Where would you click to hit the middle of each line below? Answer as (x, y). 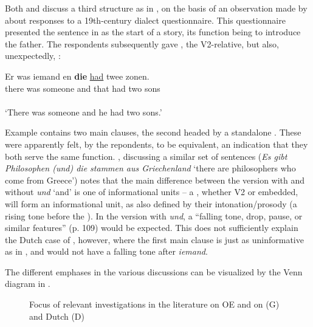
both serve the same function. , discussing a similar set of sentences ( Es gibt (146, 156)
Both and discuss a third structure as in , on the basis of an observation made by (156, 8)
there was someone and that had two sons (83, 88)
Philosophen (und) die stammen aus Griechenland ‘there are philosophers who (150, 168)
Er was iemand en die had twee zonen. (77, 76)
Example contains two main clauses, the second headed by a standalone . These (153, 132)
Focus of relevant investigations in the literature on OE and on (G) (154, 304)
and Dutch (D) (57, 316)
